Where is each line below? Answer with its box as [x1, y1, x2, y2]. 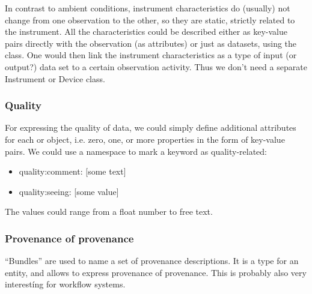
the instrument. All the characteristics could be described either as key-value [5, 25, 287, 38]
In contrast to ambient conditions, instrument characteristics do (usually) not [5, 2, 290, 14]
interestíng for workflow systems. [5, 278, 126, 290]
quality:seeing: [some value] [19, 185, 119, 197]
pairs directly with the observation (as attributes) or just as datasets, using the [5, 37, 297, 49]
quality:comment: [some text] [19, 165, 126, 178]
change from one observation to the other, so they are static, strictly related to [5, 13, 295, 26]
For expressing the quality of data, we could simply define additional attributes [5, 121, 296, 134]
